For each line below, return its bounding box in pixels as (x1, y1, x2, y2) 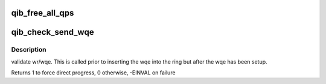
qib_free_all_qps (11, 8, 74, 18)
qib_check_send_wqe (11, 27, 94, 37)
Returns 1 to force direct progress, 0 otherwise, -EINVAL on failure (11, 69, 176, 76)
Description (11, 46, 46, 54)
